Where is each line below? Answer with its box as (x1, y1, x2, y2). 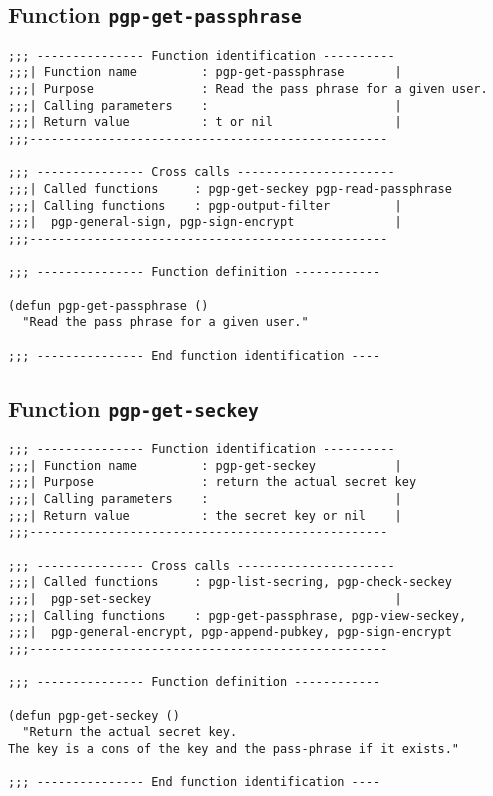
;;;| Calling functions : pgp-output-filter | (8, 198, 402, 213)
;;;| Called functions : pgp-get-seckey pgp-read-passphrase (8, 182, 452, 197)
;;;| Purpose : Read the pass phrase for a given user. (8, 82, 488, 97)
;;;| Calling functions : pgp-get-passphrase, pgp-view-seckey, (8, 608, 467, 623)
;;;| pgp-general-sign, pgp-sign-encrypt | (8, 215, 402, 230)
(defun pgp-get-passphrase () (8, 298, 209, 313)
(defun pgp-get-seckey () (8, 708, 180, 723)
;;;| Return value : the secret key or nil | (8, 508, 402, 523)
